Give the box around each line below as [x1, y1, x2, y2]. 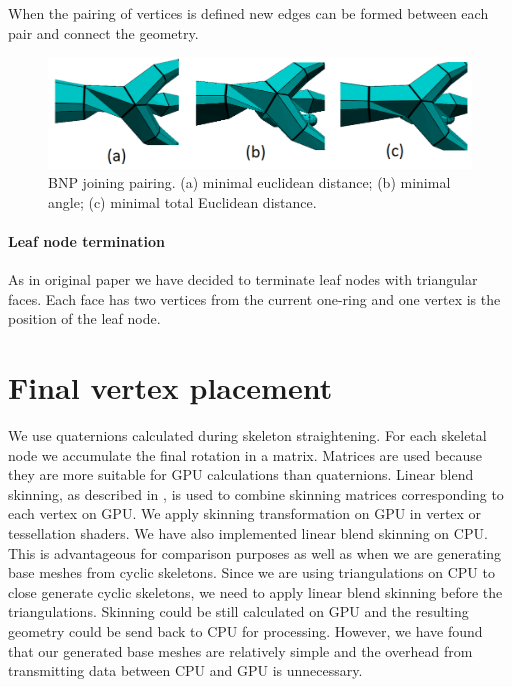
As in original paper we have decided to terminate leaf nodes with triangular [8, 269, 478, 290]
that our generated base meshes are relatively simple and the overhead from [8, 640, 473, 661]
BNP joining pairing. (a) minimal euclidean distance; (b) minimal [48, 172, 451, 193]
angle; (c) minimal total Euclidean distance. [48, 191, 317, 212]
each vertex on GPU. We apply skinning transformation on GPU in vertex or [8, 503, 482, 524]
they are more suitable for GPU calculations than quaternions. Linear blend [8, 464, 474, 485]
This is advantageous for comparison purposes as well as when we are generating [8, 542, 502, 563]
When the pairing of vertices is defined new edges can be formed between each [8, 3, 489, 23]
